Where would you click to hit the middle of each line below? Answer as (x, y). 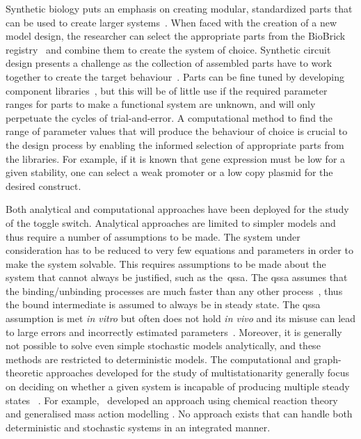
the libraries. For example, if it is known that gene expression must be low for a (176, 158)
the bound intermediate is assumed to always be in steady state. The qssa (163, 304)
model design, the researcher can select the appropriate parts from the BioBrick (176, 36)
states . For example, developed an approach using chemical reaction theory (172, 400)
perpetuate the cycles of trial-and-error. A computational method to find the (169, 117)
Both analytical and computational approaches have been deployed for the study (177, 209)
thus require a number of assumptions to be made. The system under (153, 236)
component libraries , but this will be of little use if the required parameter (167, 90)
